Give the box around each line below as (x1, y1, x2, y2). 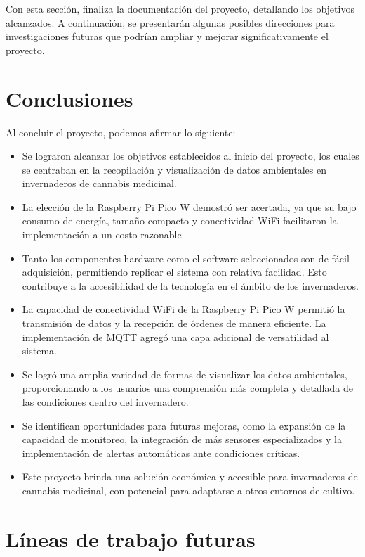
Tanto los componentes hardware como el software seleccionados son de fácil (22, 250, 350, 265)
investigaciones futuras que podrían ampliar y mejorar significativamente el (6, 29, 328, 44)
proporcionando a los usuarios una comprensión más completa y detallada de (22, 380, 353, 395)
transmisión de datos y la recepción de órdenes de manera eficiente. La (22, 316, 326, 331)
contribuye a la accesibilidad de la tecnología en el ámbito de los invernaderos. (22, 278, 359, 293)
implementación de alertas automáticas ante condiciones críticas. (22, 445, 300, 460)
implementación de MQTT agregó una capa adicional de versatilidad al (22, 329, 329, 344)
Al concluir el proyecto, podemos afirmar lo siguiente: (6, 124, 236, 139)
